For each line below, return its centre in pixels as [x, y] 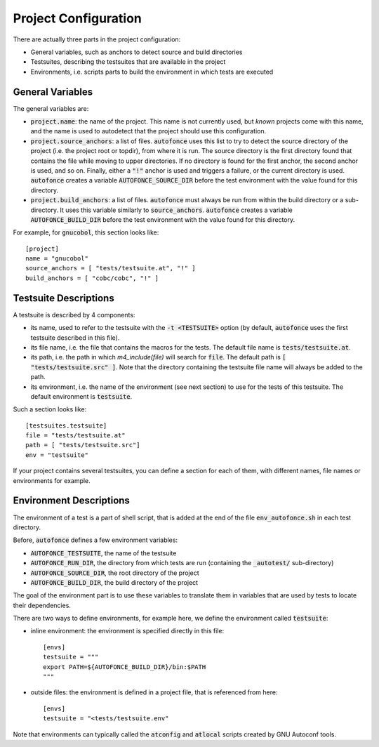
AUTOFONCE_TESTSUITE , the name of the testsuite [104, 553]
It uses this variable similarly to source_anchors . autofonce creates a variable [176, 210]
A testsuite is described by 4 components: [74, 315]
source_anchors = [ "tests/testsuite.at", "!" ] [111, 268]
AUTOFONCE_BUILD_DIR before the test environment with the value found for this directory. [162, 219]
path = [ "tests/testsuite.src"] [83, 445]
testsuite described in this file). [75, 338]
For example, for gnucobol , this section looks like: [86, 232]
